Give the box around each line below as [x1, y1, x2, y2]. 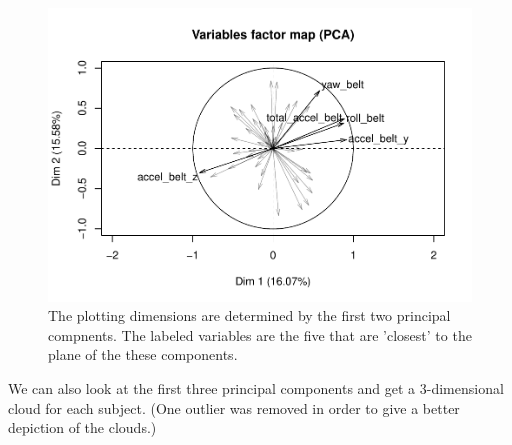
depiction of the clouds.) [8, 417, 157, 438]
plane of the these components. [48, 344, 238, 365]
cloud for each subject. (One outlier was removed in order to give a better [8, 397, 460, 418]
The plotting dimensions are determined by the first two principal [48, 305, 451, 326]
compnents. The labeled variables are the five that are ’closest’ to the [48, 324, 472, 345]
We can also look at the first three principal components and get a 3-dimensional [8, 377, 504, 398]
